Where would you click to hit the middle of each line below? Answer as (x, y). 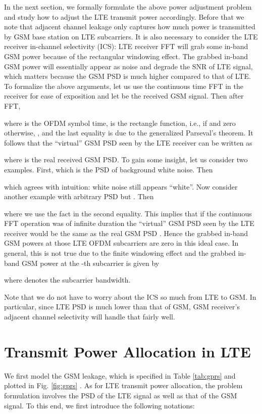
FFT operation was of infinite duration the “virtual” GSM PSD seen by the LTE (129, 223)
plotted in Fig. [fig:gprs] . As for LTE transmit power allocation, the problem (123, 385)
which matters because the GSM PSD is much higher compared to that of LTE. (127, 76)
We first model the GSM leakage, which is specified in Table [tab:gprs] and (120, 375)
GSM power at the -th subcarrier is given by (91, 263)
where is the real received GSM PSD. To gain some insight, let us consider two (126, 159)
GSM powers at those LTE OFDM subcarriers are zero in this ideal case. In (121, 243)
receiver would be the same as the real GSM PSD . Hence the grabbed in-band (126, 233)
